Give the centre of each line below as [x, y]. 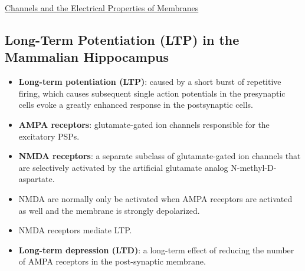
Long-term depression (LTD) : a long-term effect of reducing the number [156, 249]
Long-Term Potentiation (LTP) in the [122, 39]
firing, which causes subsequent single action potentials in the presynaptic [152, 93]
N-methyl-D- [254, 167]
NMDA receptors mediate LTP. [75, 230]
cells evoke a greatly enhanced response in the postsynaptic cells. [136, 105]
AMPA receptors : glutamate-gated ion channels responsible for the [144, 124]
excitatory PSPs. [49, 136]
